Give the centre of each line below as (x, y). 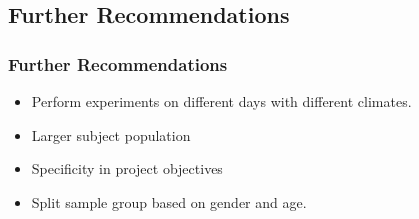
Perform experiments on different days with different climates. (221, 101)
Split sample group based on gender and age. (169, 201)
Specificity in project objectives (127, 168)
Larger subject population (111, 134)
